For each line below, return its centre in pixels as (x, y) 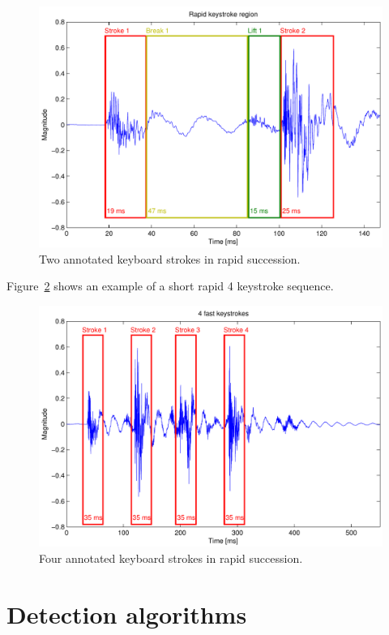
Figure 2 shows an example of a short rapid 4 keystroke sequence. (170, 286)
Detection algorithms (127, 614)
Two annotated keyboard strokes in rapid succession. (170, 258)
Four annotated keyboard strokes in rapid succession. (171, 558)
